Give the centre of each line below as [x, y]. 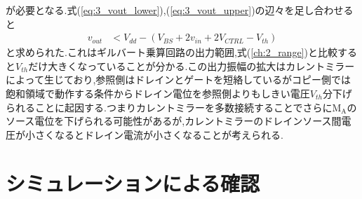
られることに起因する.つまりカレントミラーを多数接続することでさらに [169, 107]
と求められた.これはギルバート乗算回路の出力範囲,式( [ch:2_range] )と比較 [172, 52]
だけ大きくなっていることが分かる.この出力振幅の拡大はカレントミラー [192, 66]
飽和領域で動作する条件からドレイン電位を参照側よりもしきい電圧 [158, 93]
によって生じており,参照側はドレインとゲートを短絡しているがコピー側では [178, 80]
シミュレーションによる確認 [133, 183]
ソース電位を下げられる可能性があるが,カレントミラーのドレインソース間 [174, 121]
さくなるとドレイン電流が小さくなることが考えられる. [159, 134]
